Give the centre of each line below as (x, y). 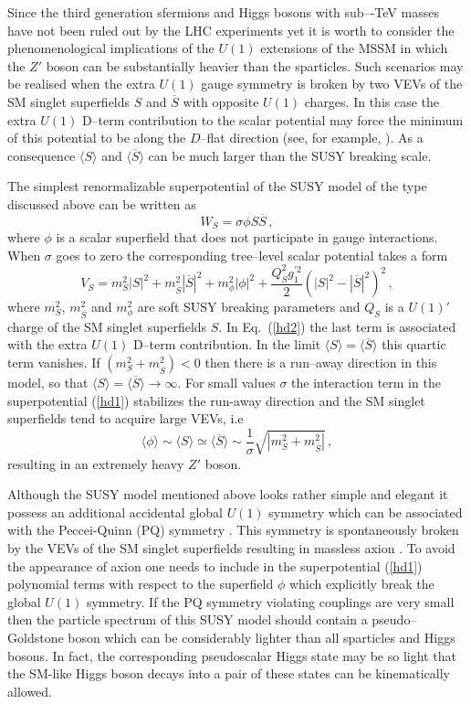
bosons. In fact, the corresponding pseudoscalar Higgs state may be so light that (232, 655)
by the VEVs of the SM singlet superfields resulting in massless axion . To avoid (231, 548)
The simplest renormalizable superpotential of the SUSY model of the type (217, 186)
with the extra (47, 344)
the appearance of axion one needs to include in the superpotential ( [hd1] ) (215, 565)
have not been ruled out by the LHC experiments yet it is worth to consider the (231, 30)
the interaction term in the (366, 383)
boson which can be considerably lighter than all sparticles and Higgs (262, 638)
